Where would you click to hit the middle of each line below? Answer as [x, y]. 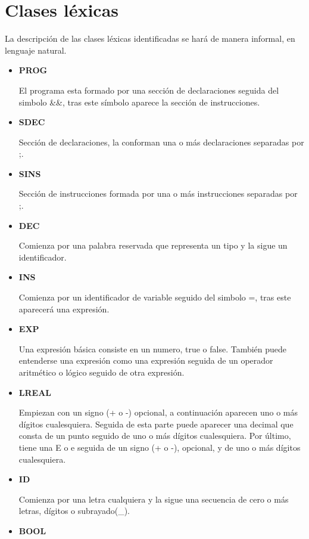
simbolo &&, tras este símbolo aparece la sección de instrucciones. [139, 102]
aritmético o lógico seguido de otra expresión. [102, 372]
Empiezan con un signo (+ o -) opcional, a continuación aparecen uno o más [158, 412]
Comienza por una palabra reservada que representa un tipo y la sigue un [153, 245]
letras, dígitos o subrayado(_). [74, 511]
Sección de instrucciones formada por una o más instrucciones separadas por [158, 193]
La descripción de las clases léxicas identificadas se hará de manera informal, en [150, 38]
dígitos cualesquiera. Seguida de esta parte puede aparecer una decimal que [156, 424]
